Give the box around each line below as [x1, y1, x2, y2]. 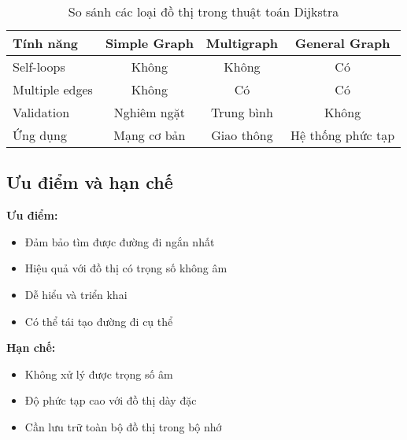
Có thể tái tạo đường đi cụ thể [24, 312, 173, 329]
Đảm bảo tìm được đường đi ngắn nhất [24, 233, 215, 250]
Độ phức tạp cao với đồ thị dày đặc [24, 392, 197, 409]
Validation [13, 103, 70, 121]
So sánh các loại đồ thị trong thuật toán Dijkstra [68, 2, 339, 20]
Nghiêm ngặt [113, 103, 185, 121]
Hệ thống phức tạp [290, 126, 395, 144]
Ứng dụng [13, 126, 67, 144]
